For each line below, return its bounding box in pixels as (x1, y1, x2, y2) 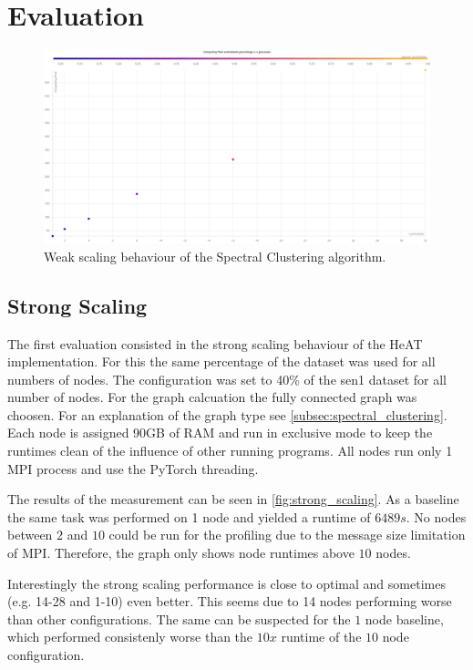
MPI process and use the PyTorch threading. (7, 459, 259, 478)
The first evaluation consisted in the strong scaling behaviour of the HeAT (7, 334, 423, 353)
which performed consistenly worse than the (7, 627, 253, 646)
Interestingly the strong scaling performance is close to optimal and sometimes (7, 573, 446, 593)
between (7, 525, 53, 544)
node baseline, (365, 609, 444, 628)
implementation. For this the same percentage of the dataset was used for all (7, 352, 436, 371)
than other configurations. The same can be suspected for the (7, 609, 351, 628)
